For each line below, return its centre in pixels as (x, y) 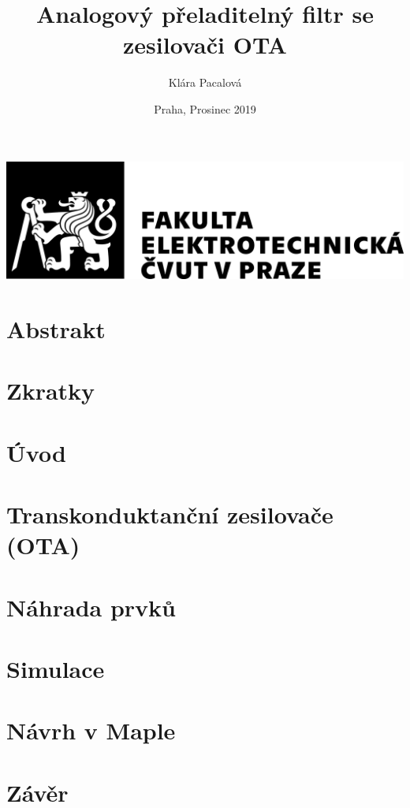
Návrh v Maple (91, 730)
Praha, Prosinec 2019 (205, 108)
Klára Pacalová (205, 82)
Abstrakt (56, 328)
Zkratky (51, 391)
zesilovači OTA (205, 45)
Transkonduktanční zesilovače (170, 514)
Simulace (56, 668)
